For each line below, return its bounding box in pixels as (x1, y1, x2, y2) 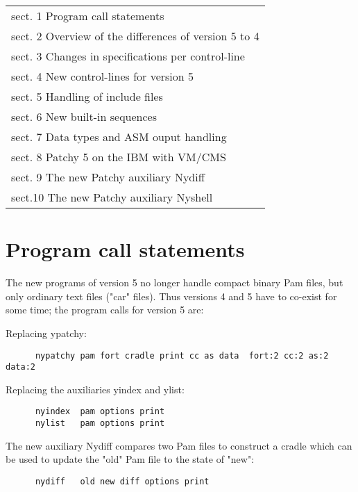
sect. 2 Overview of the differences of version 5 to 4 (11, 28, 259, 44)
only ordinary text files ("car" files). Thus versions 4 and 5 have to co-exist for (6, 288, 337, 303)
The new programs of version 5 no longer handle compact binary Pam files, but (6, 275, 343, 290)
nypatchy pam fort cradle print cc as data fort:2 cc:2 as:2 (35, 350, 329, 361)
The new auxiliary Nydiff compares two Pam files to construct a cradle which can (6, 438, 352, 452)
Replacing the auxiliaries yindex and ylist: (6, 382, 185, 396)
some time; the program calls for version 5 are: (6, 302, 204, 317)
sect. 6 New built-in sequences (11, 108, 157, 124)
